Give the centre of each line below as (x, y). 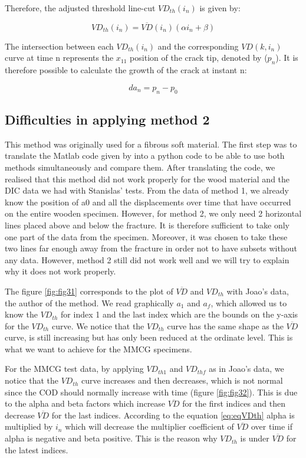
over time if (272, 426)
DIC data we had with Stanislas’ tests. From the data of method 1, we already (147, 190)
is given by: (220, 8)
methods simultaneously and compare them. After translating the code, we (140, 167)
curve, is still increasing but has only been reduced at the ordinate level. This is (149, 337)
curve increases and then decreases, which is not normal (182, 380)
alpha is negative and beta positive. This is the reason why (111, 438)
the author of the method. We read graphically (89, 302)
